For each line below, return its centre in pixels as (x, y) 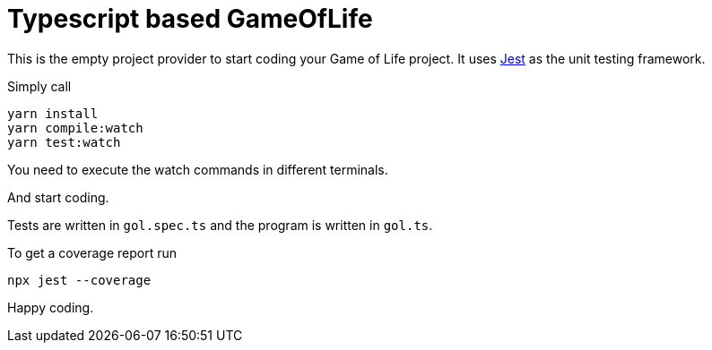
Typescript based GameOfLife (190, 19)
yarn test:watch (64, 142)
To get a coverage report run (92, 252)
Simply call (39, 86)
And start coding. (58, 197)
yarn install (53, 113)
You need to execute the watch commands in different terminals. (198, 169)
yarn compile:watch (75, 128)
